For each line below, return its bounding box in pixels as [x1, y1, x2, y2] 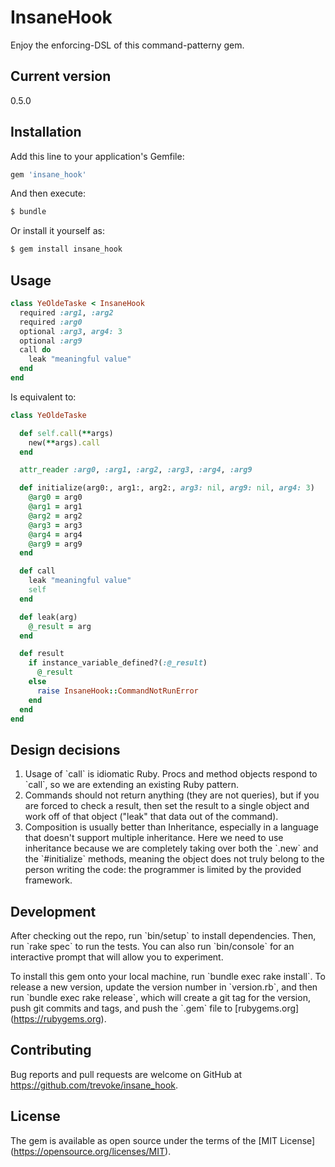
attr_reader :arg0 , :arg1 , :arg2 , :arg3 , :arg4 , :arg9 [19, 465, 253, 475]
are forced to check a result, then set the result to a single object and [24, 800, 310, 812]
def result [19, 649, 65, 659]
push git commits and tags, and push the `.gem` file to [10, 1002, 233, 1014]
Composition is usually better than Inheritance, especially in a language [24, 821, 320, 833]
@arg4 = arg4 [28, 529, 83, 540]
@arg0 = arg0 [28, 492, 83, 503]
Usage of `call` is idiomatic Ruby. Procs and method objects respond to [24, 768, 318, 780]
